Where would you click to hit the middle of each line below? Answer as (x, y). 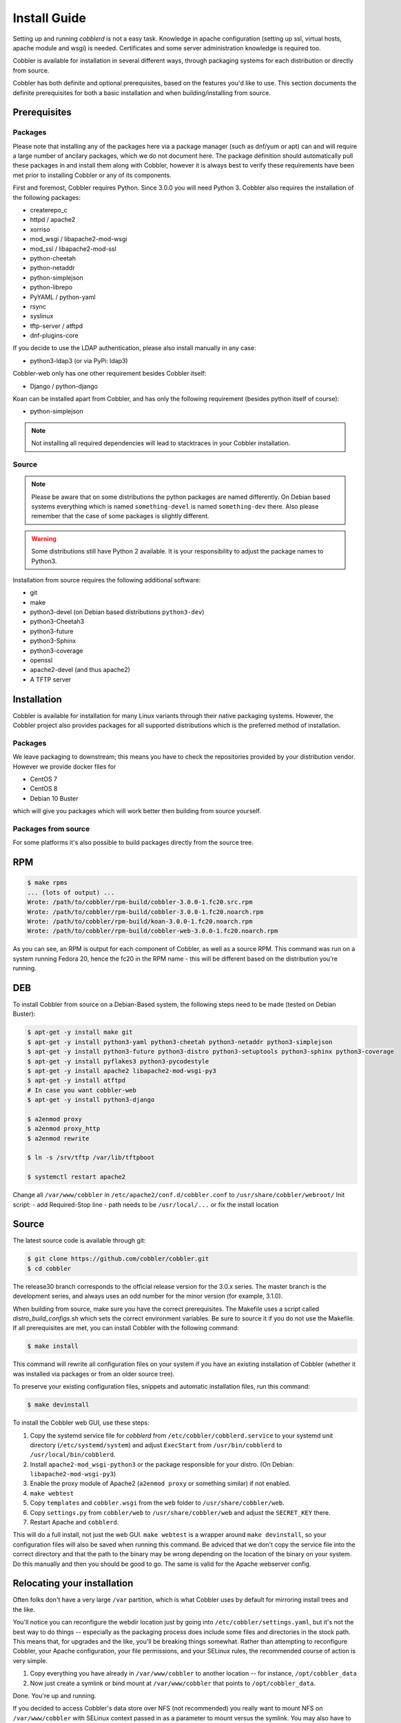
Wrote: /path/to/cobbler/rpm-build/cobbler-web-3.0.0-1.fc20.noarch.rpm (153, 931)
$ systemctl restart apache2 (76, 1177)
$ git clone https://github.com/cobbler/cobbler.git (118, 1259)
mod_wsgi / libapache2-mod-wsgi (79, 239)
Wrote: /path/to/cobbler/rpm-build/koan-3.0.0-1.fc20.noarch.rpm (140, 921)
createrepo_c (49, 210)
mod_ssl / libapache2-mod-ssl (73, 249)
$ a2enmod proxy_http (64, 1129)
